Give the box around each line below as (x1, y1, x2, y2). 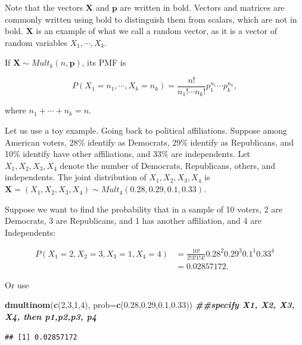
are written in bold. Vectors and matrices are (120, 1, 285, 13)
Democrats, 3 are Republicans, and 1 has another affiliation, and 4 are (5, 214, 261, 227)
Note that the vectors (5, 1, 83, 13)
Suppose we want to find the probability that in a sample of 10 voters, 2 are (5, 202, 282, 215)
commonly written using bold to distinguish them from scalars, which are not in (5, 13, 297, 25)
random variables (5, 36, 67, 48)
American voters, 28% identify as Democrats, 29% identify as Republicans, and (5, 135, 294, 148)
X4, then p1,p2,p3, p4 (5, 310, 97, 322)
